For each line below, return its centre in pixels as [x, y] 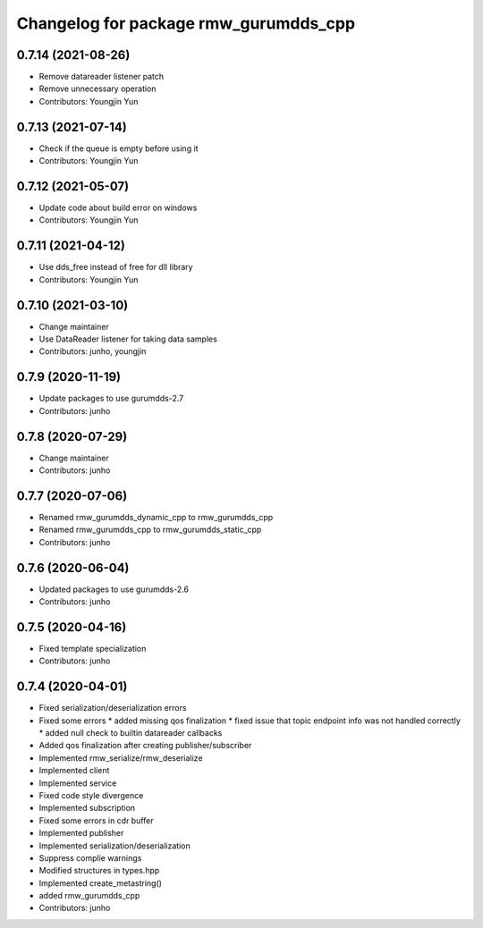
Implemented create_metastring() [101, 883]
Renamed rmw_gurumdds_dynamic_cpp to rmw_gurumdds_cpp [156, 517]
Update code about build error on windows [118, 208]
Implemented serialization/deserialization [115, 846]
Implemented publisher [81, 833]
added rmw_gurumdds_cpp [89, 896]
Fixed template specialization [93, 648]
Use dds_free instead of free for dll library [116, 267]
